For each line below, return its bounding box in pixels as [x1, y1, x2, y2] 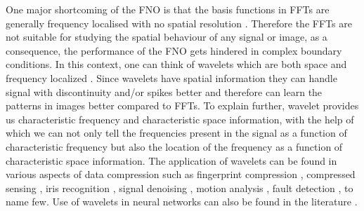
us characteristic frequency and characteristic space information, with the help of [6, 111, 354, 126]
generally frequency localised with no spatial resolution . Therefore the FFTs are [6, 15, 352, 30]
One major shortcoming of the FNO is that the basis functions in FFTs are [6, 2, 330, 16]
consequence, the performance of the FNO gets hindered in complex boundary [6, 43, 342, 57]
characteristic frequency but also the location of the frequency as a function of [6, 139, 343, 154]
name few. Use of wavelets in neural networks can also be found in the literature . [6, 194, 358, 209]
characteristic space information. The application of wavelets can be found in [6, 153, 337, 168]
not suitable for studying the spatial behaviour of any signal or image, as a [6, 29, 327, 44]
